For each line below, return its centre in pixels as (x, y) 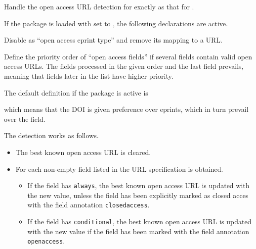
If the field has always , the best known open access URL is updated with (138, 185)
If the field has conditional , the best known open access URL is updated (139, 222)
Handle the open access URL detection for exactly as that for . (99, 6)
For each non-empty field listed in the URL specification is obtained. (119, 169)
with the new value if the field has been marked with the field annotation (138, 231)
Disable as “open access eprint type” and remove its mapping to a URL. (113, 40)
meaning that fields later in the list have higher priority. (89, 75)
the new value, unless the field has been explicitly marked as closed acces (138, 195)
